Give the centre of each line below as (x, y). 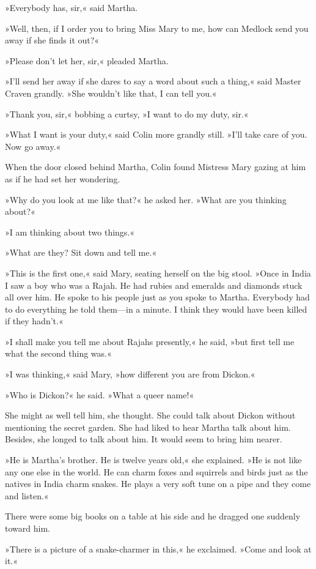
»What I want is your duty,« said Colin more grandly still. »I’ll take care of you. (156, 134)
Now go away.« (33, 146)
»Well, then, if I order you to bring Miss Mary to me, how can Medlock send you (157, 28)
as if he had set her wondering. (63, 178)
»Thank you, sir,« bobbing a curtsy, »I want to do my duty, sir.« (127, 113)
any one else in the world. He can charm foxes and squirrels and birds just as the (156, 471)
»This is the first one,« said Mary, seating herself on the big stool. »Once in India (158, 273)
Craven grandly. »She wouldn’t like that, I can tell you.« (111, 93)
